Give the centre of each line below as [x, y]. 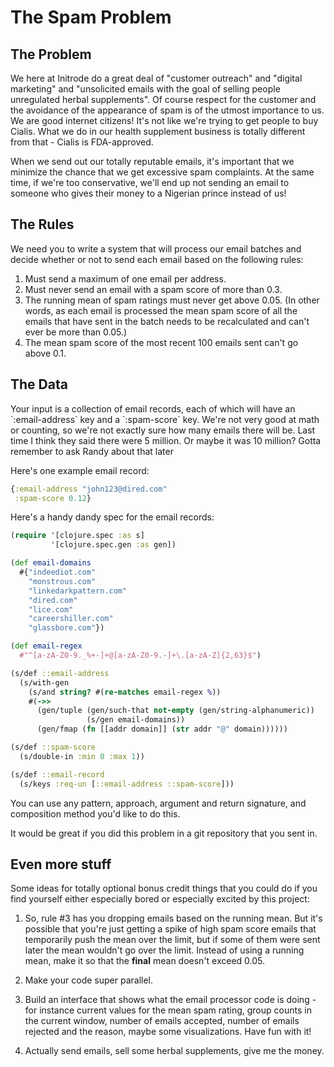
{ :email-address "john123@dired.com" [89, 489]
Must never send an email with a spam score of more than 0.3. [153, 289]
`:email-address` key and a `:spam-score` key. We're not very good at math [165, 419]
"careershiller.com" [71, 619]
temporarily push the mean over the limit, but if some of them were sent [172, 940]
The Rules [42, 224]
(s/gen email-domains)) [136, 720]
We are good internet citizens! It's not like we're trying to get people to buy [164, 120]
